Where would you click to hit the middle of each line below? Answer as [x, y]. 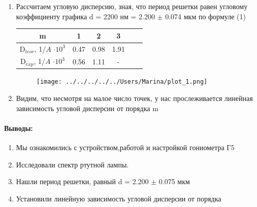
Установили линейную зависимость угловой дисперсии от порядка [119, 198]
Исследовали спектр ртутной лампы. [72, 164]
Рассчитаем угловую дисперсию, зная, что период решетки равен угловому [132, 6]
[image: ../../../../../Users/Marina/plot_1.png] [122, 82]
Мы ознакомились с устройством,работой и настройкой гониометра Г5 [125, 147]
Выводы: [19, 128]
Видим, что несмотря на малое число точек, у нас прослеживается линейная [134, 98]
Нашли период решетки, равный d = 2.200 [82, 181]
